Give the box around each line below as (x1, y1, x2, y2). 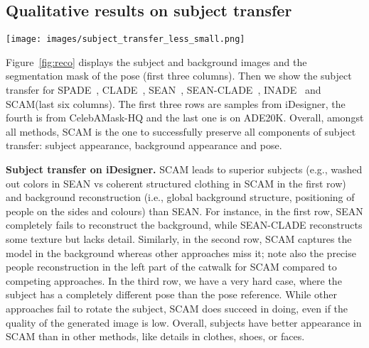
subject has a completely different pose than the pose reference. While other (6, 287, 337, 302)
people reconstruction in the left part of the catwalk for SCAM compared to (6, 259, 337, 274)
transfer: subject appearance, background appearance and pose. (6, 138, 282, 153)
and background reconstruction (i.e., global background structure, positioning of (6, 190, 355, 205)
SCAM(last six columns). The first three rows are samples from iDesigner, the (6, 96, 346, 111)
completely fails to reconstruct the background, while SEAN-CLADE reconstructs (6, 217, 363, 232)
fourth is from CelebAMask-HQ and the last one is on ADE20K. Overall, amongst (6, 110, 364, 125)
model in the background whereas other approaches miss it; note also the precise (6, 245, 356, 260)
